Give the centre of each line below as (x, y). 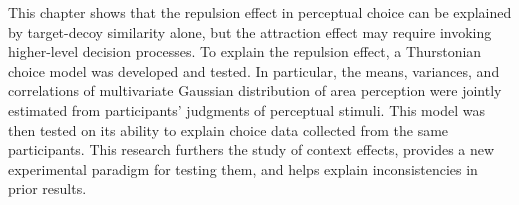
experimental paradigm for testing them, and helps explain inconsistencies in (243, 168)
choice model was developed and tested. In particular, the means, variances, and (254, 70)
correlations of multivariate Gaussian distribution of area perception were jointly (255, 90)
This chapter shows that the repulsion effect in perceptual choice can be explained (260, 12)
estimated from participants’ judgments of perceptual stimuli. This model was (246, 109)
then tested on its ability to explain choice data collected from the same (228, 129)
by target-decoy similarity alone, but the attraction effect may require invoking (250, 31)
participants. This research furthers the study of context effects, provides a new (251, 149)
